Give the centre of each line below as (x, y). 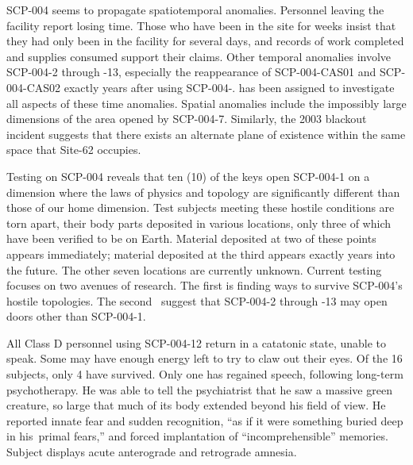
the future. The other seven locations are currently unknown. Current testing (194, 269)
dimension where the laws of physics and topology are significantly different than (203, 192)
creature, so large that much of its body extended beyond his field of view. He (196, 405)
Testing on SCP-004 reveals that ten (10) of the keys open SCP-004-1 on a (188, 176)
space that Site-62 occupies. (74, 150)
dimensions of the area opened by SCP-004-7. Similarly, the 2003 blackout (187, 119)
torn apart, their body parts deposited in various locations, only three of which (199, 223)
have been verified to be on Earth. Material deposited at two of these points (191, 238)
